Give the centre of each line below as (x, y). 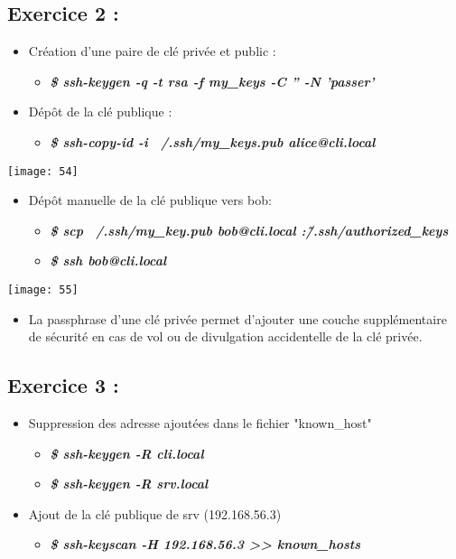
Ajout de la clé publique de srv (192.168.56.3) (155, 513)
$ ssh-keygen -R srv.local (129, 484)
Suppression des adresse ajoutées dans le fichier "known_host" (200, 423)
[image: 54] (43, 171)
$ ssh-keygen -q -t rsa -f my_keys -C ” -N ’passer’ (212, 81)
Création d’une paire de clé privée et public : (152, 51)
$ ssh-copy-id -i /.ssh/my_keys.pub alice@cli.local (213, 141)
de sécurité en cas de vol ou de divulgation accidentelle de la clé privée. (225, 336)
